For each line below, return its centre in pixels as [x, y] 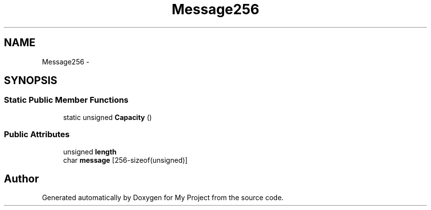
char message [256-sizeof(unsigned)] [125, 160]
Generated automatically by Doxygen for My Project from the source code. [163, 198]
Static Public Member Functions [66, 100]
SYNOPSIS [31, 81]
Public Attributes [37, 135]
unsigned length [90, 151]
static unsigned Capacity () [108, 117]
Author [21, 179]
